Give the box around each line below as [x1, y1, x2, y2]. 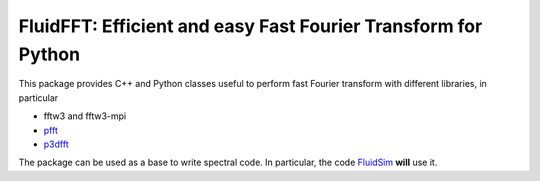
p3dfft [43, 138, 69, 150]
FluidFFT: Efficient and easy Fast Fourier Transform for [18, 15, 483, 37]
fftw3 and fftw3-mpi [43, 110, 127, 122]
